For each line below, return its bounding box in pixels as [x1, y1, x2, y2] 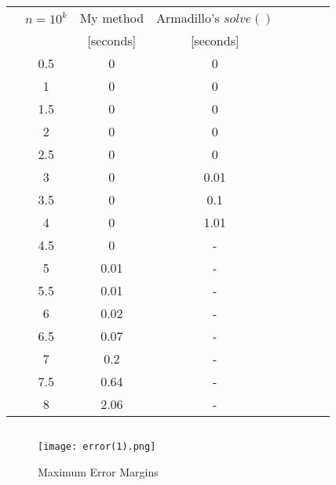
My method [79, 9, 144, 27]
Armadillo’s [156, 9, 220, 27]
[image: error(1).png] [38, 441, 156, 452]
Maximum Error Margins [38, 463, 159, 480]
